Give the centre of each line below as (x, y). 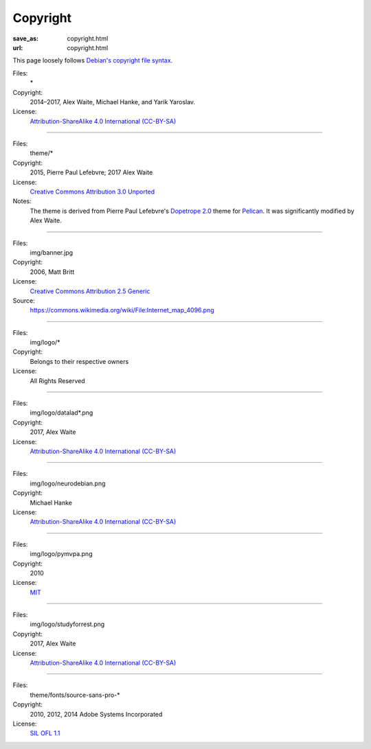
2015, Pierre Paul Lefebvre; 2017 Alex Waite (91, 172)
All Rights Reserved (57, 380)
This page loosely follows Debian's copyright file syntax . (93, 60)
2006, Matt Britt (52, 272)
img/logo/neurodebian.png (68, 483)
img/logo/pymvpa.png (61, 554)
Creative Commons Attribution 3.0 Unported (92, 192)
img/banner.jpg (52, 252)
